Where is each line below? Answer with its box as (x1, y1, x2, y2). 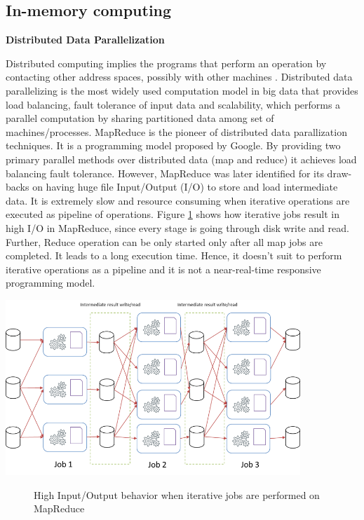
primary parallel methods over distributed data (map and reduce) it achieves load (6, 151, 357, 166)
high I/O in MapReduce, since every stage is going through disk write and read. (6, 220, 349, 235)
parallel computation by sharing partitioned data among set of (6, 111, 274, 125)
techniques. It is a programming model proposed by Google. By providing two (6, 138, 341, 153)
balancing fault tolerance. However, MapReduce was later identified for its (6, 165, 324, 180)
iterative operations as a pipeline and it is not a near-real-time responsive (6, 261, 321, 276)
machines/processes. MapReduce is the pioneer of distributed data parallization (6, 124, 347, 139)
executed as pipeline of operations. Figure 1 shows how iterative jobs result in (6, 207, 340, 221)
